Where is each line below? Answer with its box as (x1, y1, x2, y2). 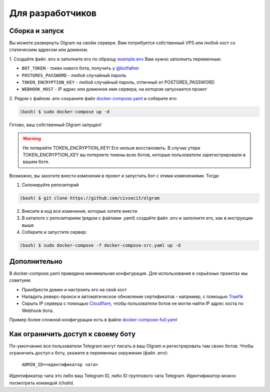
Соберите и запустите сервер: (21, 229, 87, 235)
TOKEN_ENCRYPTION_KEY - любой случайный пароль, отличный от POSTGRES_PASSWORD (21, 79, 215, 85)
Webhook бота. (21, 307, 54, 313)
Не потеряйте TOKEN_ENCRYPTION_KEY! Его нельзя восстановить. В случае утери (22, 145, 200, 151)
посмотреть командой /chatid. (9, 379, 74, 385)
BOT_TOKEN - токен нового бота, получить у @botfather (21, 65, 139, 71)
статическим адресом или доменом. (9, 47, 88, 53)
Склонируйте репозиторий (21, 182, 79, 188)
